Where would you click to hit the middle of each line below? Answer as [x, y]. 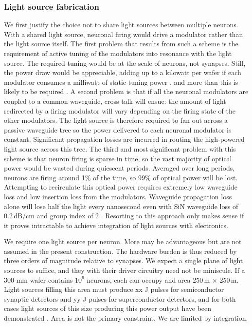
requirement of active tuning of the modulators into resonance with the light [118, 53]
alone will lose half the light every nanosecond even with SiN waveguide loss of [121, 206]
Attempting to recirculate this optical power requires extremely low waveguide [121, 187]
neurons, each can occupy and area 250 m [148, 279]
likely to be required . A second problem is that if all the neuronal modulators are [126, 91]
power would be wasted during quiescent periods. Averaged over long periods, [119, 168]
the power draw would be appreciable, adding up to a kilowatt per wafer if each [123, 72]
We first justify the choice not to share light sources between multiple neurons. [121, 25]
